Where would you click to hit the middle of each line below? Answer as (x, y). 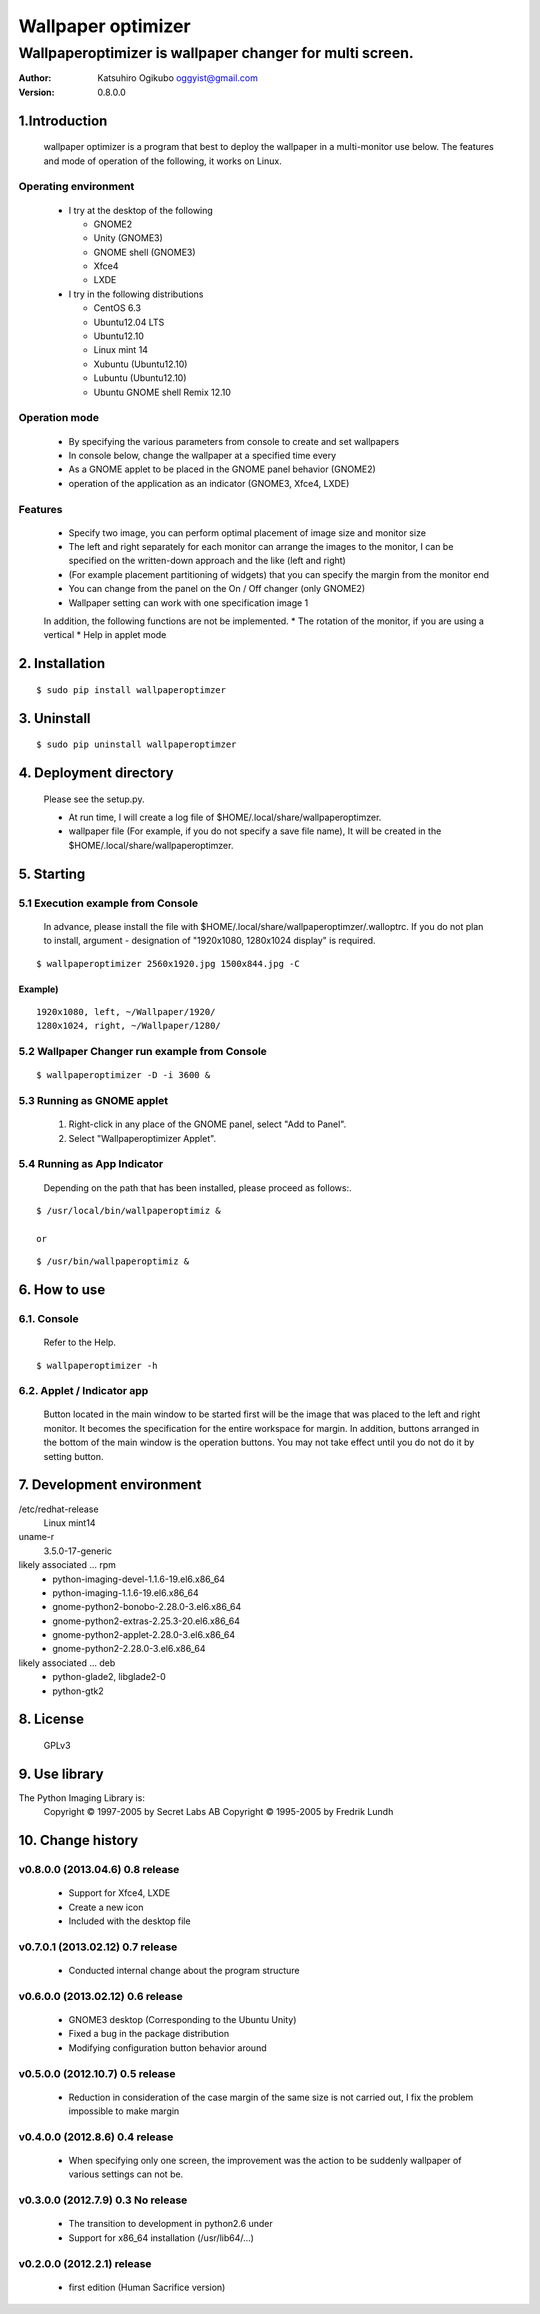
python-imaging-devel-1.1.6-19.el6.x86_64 (138, 1579)
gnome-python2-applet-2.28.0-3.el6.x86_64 (144, 1635)
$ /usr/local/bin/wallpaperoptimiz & (129, 1210)
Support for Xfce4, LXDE (119, 1893)
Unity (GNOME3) (128, 238)
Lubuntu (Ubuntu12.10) (140, 378)
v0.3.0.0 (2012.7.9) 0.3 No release (103, 2200)
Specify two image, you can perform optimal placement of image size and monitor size (247, 532)
